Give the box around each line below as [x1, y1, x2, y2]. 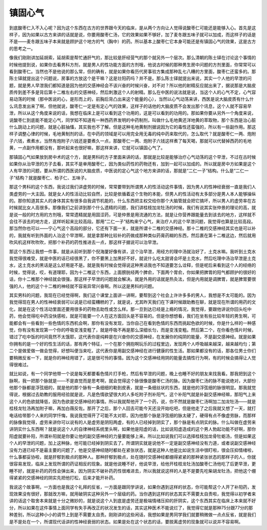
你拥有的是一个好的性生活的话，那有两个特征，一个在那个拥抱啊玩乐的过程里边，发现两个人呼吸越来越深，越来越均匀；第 [9, 341, 256, 347]
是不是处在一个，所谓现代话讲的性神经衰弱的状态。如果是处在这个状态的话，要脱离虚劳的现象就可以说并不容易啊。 [9, 519, 243, 525]
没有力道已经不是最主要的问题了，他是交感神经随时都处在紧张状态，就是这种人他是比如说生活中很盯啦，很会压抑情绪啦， [9, 447, 256, 453]
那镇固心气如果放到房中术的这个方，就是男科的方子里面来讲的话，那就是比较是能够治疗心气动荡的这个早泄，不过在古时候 [9, 154, 256, 160]
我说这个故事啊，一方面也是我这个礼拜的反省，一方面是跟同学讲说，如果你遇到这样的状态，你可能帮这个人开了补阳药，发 [9, 484, 256, 490]
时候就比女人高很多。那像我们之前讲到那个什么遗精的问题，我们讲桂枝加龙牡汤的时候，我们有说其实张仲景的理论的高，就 [9, 205, 256, 211]
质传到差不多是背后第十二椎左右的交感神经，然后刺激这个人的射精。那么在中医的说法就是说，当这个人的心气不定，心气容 [9, 89, 256, 95]
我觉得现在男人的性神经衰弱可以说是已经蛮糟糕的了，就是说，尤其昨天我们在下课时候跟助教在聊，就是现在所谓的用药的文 [9, 299, 256, 305]
